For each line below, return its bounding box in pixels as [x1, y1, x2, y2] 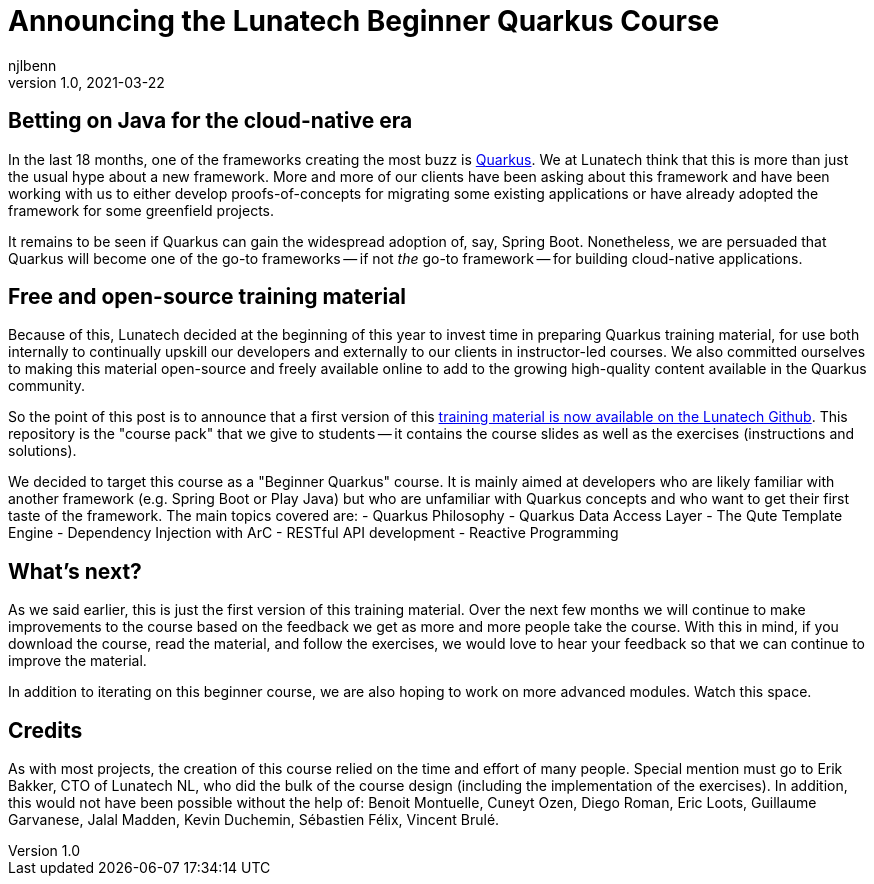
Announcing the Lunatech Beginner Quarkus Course [8, 4, 720, 38]
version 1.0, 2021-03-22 [8, 73, 165, 91]
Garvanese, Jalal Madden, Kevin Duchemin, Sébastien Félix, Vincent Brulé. [8, 811, 500, 829]
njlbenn [8, 56, 57, 74]
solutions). [8, 442, 77, 460]
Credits [8, 717, 83, 743]
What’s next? [8, 558, 142, 584]
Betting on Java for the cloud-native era [8, 108, 413, 134]
